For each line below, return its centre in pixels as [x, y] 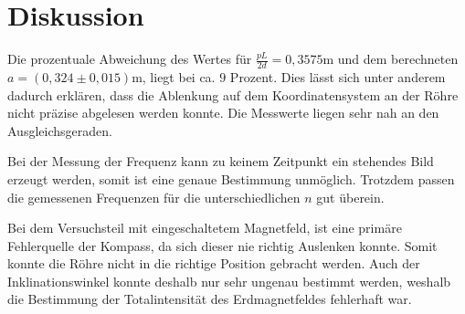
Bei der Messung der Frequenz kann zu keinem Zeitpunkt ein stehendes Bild [221, 161]
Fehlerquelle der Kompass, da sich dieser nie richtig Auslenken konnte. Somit [222, 245]
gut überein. [350, 197]
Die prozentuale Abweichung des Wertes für [130, 59]
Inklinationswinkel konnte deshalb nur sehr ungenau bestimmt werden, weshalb [229, 281]
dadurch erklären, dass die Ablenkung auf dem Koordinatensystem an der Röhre [233, 94]
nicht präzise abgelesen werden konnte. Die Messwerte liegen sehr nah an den [223, 113]
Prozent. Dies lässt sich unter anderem [338, 76]
